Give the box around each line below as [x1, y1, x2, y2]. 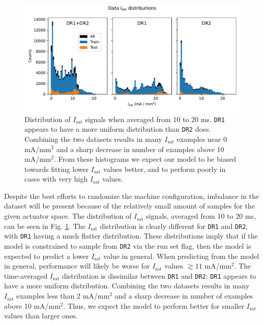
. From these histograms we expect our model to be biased [54, 154, 237, 164]
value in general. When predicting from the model [103, 250, 259, 261]
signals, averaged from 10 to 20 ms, [146, 211, 256, 221]
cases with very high [24, 173, 88, 184]
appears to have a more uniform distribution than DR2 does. [24, 124, 211, 134]
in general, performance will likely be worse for [4, 260, 150, 271]
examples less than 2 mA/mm [16, 290, 110, 301]
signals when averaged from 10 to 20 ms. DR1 [85, 113, 225, 124]
